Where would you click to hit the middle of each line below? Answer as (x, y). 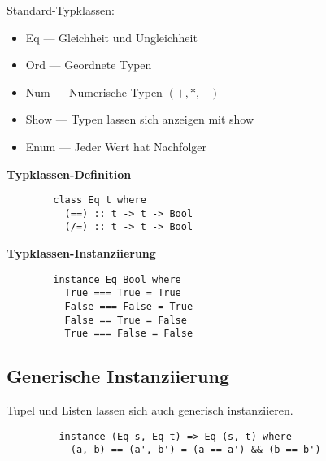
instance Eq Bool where (117, 279)
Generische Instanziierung (118, 376)
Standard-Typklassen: (61, 10)
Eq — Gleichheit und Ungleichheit (111, 37)
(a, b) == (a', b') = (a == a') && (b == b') (196, 450)
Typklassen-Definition (69, 174)
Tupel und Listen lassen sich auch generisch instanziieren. (150, 410)
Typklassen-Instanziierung (81, 253)
